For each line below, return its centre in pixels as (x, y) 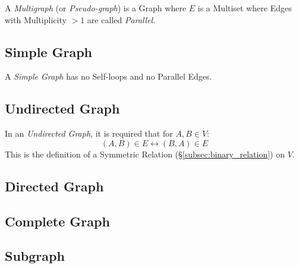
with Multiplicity (36, 19)
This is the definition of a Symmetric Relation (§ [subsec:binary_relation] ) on (145, 154)
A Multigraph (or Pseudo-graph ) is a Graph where (96, 8)
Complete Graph (57, 221)
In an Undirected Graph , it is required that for (89, 133)
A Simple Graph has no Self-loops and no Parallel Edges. (108, 76)
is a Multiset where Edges (245, 8)
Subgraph (35, 256)
